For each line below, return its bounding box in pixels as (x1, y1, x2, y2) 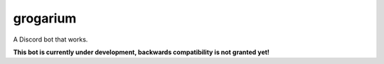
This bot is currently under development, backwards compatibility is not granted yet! (13, 48, 270, 56)
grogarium (13, 11, 77, 26)
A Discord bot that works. (13, 35, 88, 44)
